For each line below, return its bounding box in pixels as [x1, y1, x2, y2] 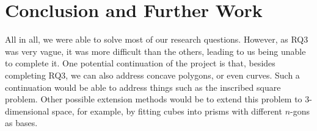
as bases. [5, 116, 38, 129]
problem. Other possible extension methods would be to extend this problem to [5, 93, 302, 105]
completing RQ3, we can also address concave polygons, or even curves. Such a [5, 68, 300, 81]
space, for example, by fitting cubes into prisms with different [52, 104, 282, 117]
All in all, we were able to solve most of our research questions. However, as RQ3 [5, 33, 308, 46]
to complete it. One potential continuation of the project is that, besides [5, 57, 275, 69]
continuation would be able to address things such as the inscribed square [5, 80, 281, 93]
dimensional [5, 104, 49, 117]
